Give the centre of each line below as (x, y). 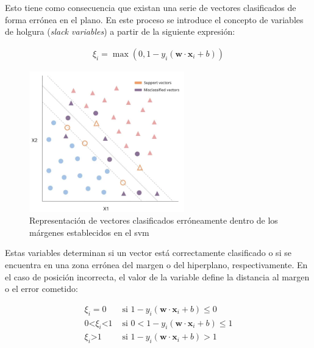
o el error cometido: (41, 289)
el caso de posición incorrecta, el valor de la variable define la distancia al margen (157, 276)
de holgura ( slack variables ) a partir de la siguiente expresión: (120, 31)
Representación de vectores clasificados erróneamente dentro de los (154, 220)
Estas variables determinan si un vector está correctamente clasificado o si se (148, 253)
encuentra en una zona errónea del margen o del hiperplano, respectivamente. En (156, 265)
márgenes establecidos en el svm (89, 232)
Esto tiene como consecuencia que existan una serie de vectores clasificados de (151, 7)
